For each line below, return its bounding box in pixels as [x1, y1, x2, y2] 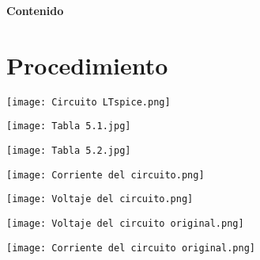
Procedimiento [6, 48, 168, 81]
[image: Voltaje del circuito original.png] [6, 218, 244, 229]
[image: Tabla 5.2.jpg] [6, 145, 131, 157]
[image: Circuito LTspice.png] [6, 96, 171, 108]
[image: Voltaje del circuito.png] [6, 193, 194, 205]
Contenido [6, 2, 64, 18]
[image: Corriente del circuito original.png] [6, 242, 255, 254]
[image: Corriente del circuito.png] [6, 169, 205, 181]
